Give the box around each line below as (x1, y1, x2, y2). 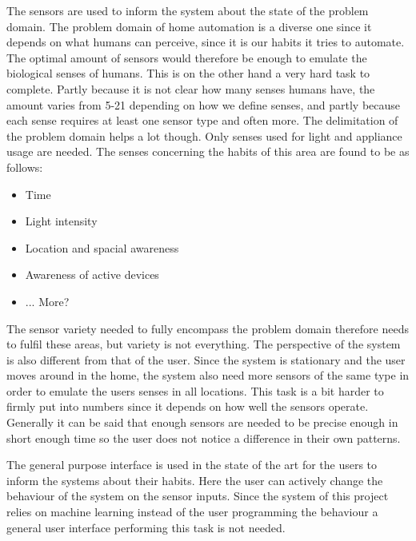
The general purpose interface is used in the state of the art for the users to (6, 456, 378, 473)
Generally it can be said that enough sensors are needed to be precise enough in (6, 414, 398, 431)
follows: (6, 158, 43, 175)
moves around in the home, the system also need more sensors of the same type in (6, 367, 410, 384)
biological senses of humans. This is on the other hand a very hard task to (6, 65, 370, 82)
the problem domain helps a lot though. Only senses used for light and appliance (6, 127, 402, 144)
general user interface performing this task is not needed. (6, 519, 286, 535)
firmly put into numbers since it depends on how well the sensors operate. (6, 398, 369, 415)
